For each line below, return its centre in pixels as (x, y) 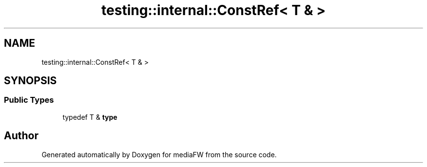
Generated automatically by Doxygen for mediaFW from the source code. (159, 154)
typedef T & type (90, 117)
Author (21, 136)
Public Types (29, 100)
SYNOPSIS (30, 81)
